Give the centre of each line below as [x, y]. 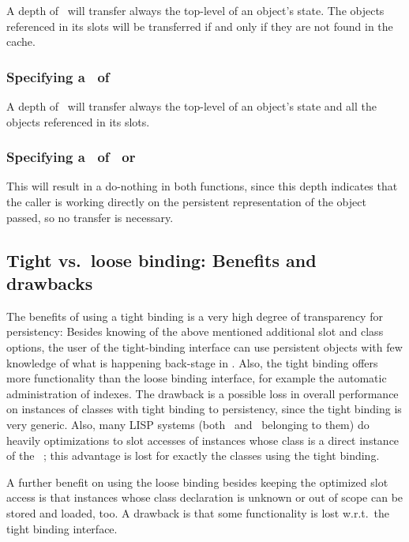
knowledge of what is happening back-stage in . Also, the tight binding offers [192, 362]
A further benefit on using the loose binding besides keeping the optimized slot [197, 482]
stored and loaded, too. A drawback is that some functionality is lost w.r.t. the [198, 512]
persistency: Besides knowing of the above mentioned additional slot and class [195, 331]
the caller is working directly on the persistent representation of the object [186, 201]
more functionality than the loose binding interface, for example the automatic [197, 378]
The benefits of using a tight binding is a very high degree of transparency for [195, 316]
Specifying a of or [71, 157]
